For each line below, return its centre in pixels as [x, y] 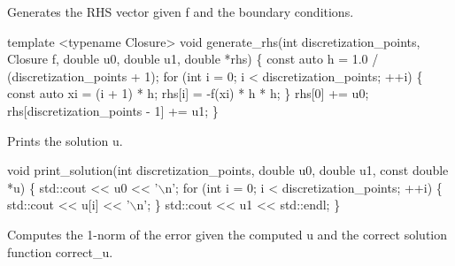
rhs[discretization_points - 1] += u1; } [113, 110]
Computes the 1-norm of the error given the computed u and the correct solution [227, 234]
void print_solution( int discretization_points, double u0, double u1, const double [228, 170]
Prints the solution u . [65, 140]
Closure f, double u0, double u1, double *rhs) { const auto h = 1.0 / [193, 59]
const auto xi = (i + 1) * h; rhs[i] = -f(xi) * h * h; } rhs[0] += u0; [188, 93]
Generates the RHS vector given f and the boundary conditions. [181, 11]
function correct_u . [60, 251]
